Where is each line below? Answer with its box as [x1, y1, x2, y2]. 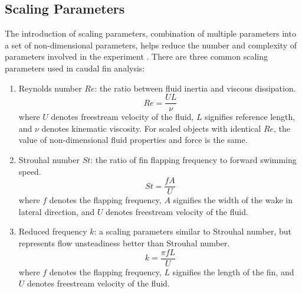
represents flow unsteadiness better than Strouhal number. [18, 237, 230, 249]
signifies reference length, [205, 110, 296, 123]
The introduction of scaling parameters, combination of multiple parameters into [5, 27, 296, 40]
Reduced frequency [18, 225, 87, 237]
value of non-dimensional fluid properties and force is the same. [18, 134, 248, 146]
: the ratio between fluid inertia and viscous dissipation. [94, 82, 296, 94]
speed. [18, 165, 41, 177]
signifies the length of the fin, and [172, 265, 294, 278]
